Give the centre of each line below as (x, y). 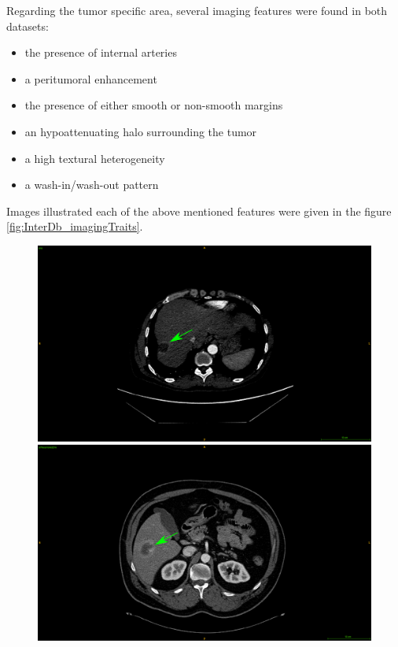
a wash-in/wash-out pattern (92, 185)
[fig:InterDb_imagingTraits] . (75, 226)
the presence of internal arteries (101, 52)
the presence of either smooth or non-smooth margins (154, 105)
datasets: (28, 26)
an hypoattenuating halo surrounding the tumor (141, 131)
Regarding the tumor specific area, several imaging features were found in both (197, 10)
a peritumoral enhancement (91, 78)
